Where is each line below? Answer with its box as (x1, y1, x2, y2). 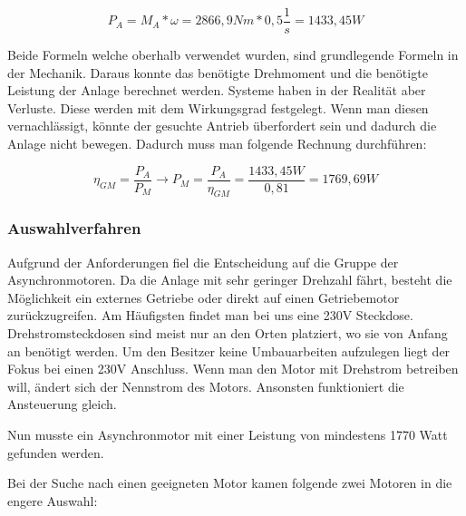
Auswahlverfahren (7, 217, 141, 239)
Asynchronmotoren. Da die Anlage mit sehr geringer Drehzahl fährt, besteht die (7, 270, 452, 289)
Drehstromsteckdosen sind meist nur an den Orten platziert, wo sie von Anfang (7, 324, 448, 343)
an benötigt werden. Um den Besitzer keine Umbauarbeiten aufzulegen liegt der (7, 341, 451, 360)
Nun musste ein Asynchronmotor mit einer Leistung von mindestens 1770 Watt (7, 425, 448, 444)
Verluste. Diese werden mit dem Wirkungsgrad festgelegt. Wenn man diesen (7, 98, 429, 117)
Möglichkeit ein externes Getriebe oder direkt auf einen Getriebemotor (7, 287, 400, 307)
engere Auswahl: (7, 491, 98, 510)
